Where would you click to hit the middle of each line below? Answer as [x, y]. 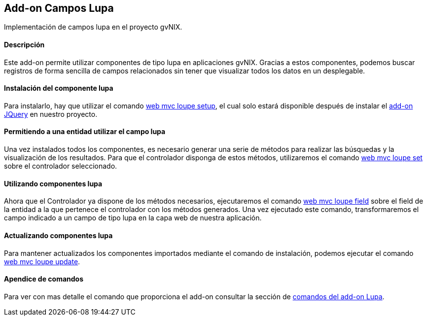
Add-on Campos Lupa [59, 8]
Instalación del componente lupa [59, 88]
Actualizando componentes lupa [58, 235]
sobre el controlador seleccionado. [61, 166]
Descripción [24, 45]
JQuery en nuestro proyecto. [51, 114]
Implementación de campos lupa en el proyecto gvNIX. [93, 27]
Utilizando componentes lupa [53, 183]
